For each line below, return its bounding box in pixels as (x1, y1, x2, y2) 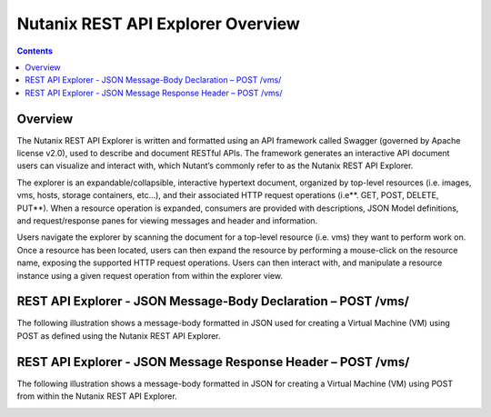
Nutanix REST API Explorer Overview (16, 14, 300, 34)
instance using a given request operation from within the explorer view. (16, 270, 284, 281)
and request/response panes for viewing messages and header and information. (16, 214, 318, 226)
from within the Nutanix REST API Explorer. (16, 391, 177, 402)
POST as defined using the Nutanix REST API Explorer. (16, 330, 222, 341)
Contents (16, 45, 54, 56)
